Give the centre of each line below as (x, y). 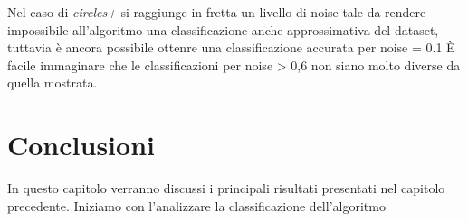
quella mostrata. (53, 83)
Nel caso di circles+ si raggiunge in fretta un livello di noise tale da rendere (217, 12)
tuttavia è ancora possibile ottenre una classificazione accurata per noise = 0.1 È (231, 47)
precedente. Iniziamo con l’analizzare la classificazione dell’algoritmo (196, 205)
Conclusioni (81, 145)
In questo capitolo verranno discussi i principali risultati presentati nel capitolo (226, 188)
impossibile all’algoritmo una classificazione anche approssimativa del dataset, (223, 29)
